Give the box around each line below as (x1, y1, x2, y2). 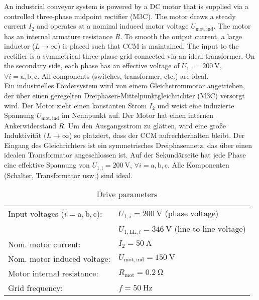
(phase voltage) (165, 207, 219, 219)
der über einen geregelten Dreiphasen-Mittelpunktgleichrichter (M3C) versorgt (4, 90, 245, 101)
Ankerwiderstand (4, 120, 57, 130)
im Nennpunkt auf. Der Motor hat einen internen (61, 110, 214, 120)
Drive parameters (96, 188, 158, 200)
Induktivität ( (4, 130, 47, 140)
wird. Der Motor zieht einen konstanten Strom (4, 100, 147, 110)
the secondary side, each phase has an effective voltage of (4, 60, 180, 71)
